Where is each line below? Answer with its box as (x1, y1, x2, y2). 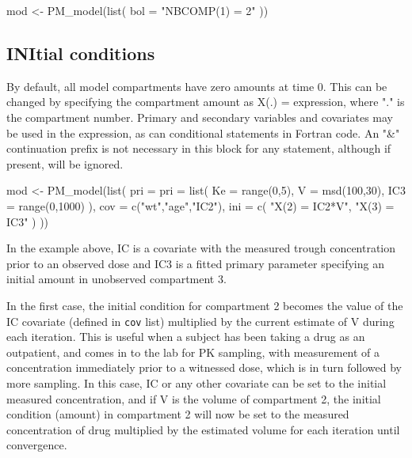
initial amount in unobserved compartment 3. (6, 271, 227, 287)
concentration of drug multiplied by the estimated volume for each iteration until (6, 421, 400, 437)
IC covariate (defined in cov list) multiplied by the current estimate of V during (6, 312, 395, 329)
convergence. (6, 437, 67, 453)
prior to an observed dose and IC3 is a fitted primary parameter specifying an (6, 255, 384, 271)
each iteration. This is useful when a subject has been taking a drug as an (6, 328, 365, 345)
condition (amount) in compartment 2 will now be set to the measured (6, 406, 349, 422)
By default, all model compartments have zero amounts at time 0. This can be (6, 78, 387, 94)
